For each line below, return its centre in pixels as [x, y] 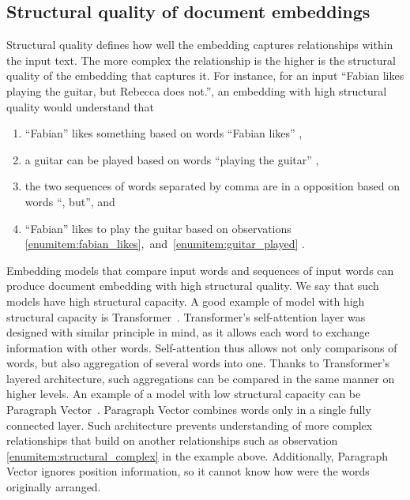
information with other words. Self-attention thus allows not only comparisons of [202, 347]
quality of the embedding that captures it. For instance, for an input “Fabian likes [205, 75]
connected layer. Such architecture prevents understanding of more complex [190, 425]
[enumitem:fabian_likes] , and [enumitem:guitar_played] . [165, 244]
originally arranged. [54, 487]
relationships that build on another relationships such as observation [172, 440]
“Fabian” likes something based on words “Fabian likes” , [164, 133]
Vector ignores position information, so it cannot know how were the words [188, 471]
